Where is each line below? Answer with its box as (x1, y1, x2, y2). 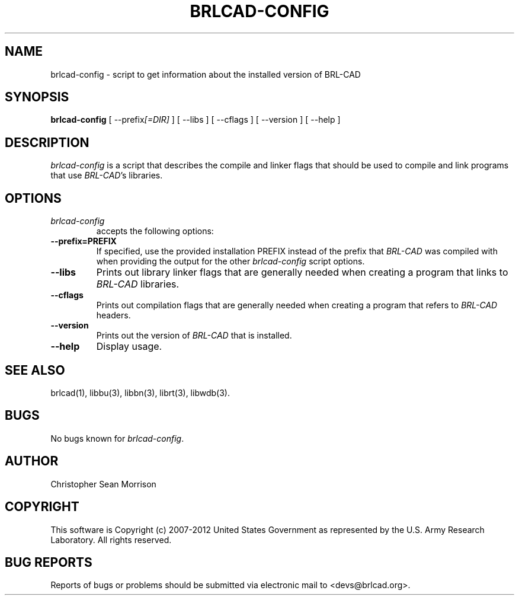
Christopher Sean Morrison (50, 478, 156, 489)
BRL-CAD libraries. (96, 278, 180, 291)
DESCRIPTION (5, 135, 89, 150)
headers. (96, 310, 131, 321)
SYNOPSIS (5, 90, 69, 105)
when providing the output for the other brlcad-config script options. (96, 256, 365, 267)
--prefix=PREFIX (50, 236, 117, 247)
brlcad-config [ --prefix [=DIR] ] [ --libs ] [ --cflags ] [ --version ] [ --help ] (50, 114, 341, 125)
